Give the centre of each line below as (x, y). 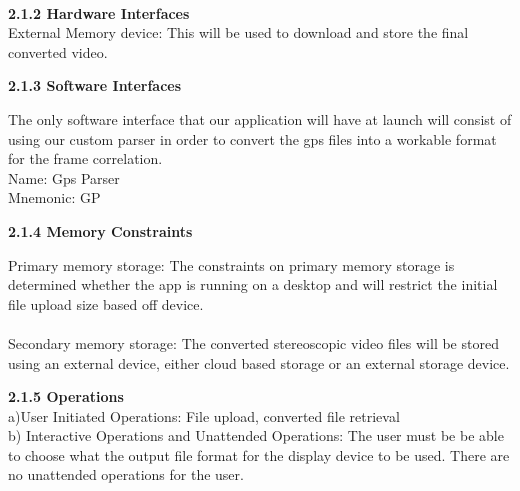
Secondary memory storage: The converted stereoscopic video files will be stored (253, 342)
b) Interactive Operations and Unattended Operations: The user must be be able (256, 435)
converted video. (58, 51)
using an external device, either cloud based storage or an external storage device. (259, 362)
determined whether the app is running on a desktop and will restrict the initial (253, 284)
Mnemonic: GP (54, 197)
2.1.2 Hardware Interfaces (99, 12)
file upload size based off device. (106, 303)
